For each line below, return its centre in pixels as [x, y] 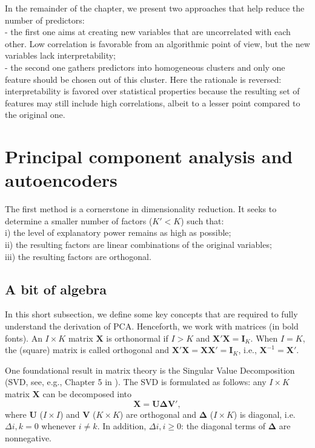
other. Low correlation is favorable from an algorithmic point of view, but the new [157, 43]
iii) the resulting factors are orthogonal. [78, 256]
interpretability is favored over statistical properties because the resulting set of [152, 91]
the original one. [35, 115]
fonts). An [24, 338]
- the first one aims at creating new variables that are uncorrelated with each [148, 32]
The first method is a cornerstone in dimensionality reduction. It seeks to [141, 209]
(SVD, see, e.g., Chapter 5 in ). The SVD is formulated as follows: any [136, 382]
